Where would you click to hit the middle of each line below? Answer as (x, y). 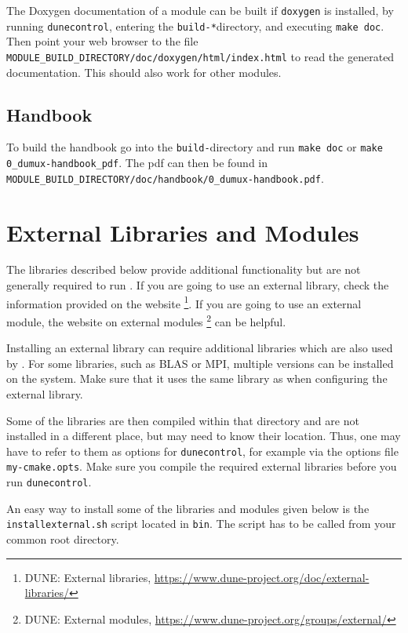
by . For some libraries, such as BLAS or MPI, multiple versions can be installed (200, 363)
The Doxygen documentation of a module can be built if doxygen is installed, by (200, 10)
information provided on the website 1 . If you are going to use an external (184, 302)
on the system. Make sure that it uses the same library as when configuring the (197, 378)
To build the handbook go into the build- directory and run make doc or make (195, 147)
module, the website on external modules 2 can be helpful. (146, 320)
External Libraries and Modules (183, 232)
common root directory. (63, 538)
